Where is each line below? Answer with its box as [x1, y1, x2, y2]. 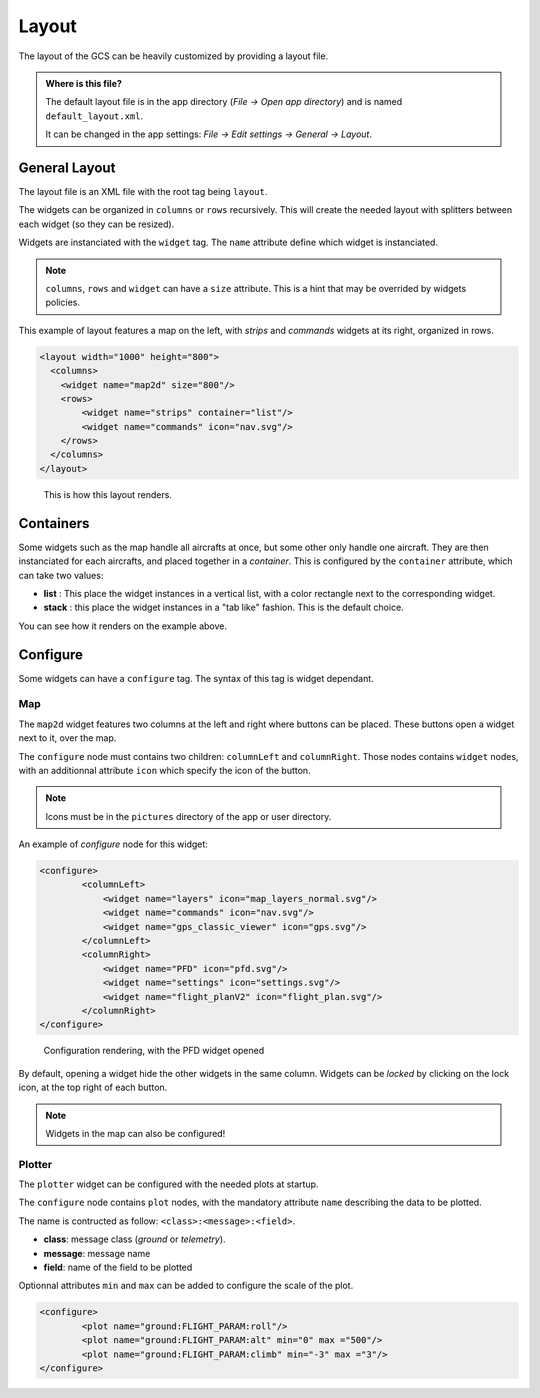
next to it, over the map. [18, 732, 117, 744]
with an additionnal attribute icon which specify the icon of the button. [18, 764, 311, 776]
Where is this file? [45, 77, 122, 89]
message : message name [43, 1247, 151, 1259]
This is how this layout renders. [43, 488, 172, 500]
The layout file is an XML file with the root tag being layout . [18, 186, 268, 198]
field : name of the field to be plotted [43, 1261, 193, 1274]
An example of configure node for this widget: [18, 838, 209, 850]
